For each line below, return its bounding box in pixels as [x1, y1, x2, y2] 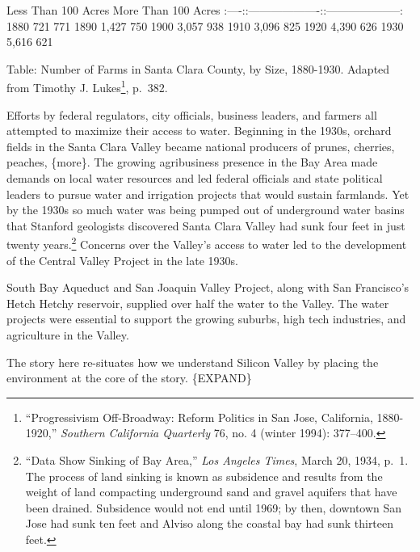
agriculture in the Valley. [6, 327, 129, 343]
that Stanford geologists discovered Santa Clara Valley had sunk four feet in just [6, 217, 405, 234]
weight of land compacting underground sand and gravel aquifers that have [25, 483, 397, 500]
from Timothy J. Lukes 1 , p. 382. [6, 77, 168, 96]
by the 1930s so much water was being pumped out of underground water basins [6, 201, 405, 218]
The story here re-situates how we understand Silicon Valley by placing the [6, 353, 379, 370]
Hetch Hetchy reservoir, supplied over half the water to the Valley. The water [6, 294, 389, 311]
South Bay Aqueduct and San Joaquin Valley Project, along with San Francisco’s [6, 279, 409, 296]
